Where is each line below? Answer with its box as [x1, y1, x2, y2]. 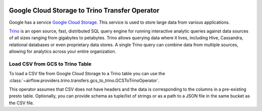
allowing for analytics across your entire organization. [9, 48, 116, 54]
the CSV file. [9, 100, 34, 106]
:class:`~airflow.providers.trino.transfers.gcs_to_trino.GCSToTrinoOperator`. [9, 78, 160, 83]
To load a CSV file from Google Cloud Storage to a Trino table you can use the [9, 71, 165, 77]
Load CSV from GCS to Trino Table [9, 61, 92, 67]
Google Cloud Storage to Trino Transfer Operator [9, 6, 160, 15]
